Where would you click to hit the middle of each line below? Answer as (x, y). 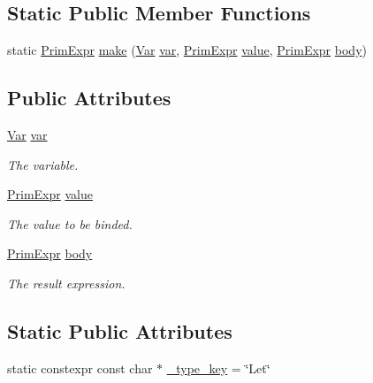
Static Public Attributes (120, 330)
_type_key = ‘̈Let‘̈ (218, 368)
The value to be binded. (70, 223)
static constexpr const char (80, 368)
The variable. (43, 164)
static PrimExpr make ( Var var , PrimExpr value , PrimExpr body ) (187, 50)
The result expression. (66, 283)
